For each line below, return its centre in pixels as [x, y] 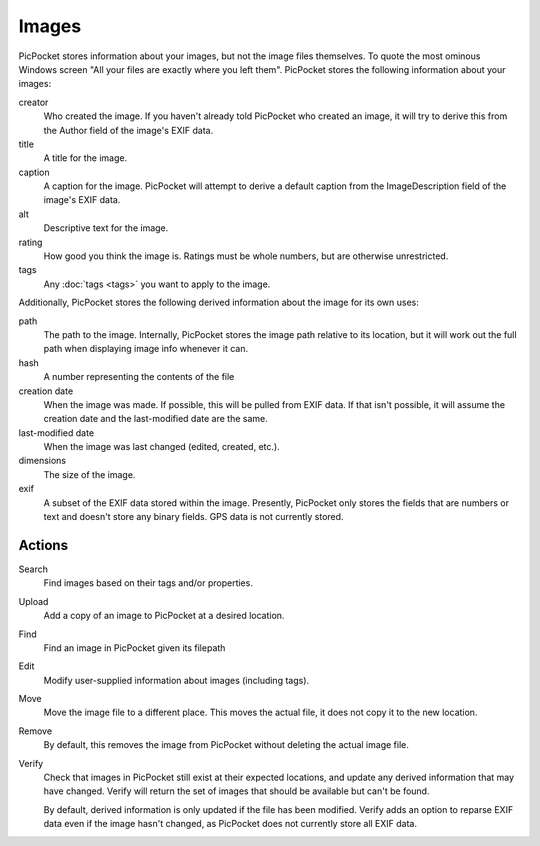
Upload [33, 601]
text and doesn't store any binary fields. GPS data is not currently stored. [193, 517]
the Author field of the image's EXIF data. [128, 130]
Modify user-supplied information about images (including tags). [176, 680]
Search [33, 569]
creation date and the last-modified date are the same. [156, 419]
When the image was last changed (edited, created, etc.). [161, 447]
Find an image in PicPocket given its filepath [134, 647]
